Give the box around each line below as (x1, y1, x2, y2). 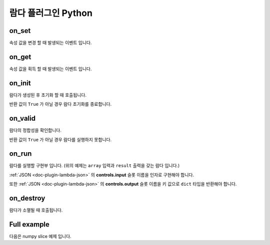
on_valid (9, 114, 36, 123)
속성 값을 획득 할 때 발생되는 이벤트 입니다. (9, 65, 92, 72)
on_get (9, 52, 31, 61)
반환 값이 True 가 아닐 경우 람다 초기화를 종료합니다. (9, 101, 112, 107)
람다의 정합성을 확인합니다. (9, 127, 62, 133)
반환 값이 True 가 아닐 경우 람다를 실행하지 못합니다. (9, 136, 112, 142)
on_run (9, 150, 32, 158)
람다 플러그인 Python (9, 7, 92, 18)
